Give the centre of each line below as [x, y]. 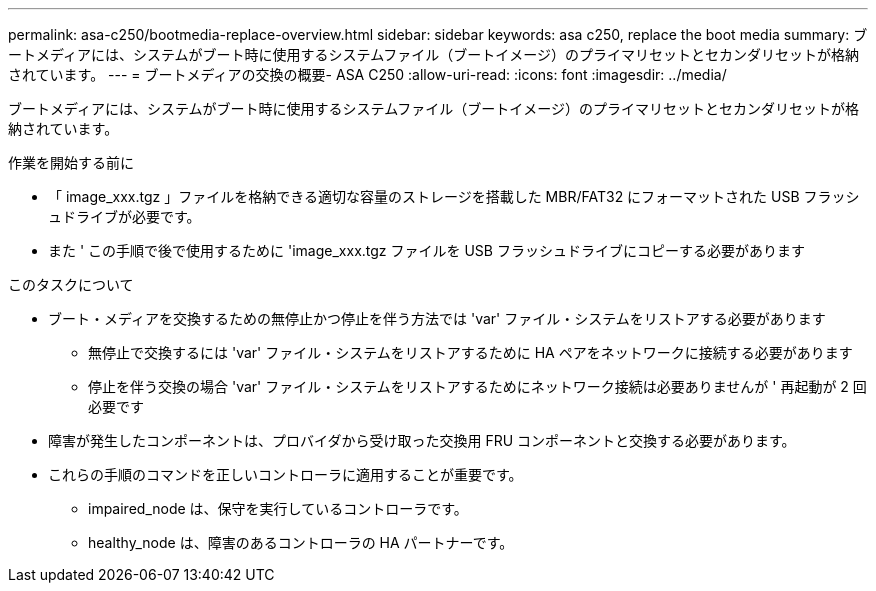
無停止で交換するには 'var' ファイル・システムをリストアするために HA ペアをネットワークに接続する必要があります [470, 352]
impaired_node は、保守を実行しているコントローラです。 [278, 508]
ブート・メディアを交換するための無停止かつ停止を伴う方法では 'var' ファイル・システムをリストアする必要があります [437, 318]
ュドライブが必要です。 [124, 216]
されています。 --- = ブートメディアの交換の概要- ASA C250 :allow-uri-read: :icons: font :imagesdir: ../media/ [367, 74]
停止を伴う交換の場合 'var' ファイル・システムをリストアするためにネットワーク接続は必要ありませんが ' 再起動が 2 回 [477, 386]
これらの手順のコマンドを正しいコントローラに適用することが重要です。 [285, 474]
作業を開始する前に [71, 162]
